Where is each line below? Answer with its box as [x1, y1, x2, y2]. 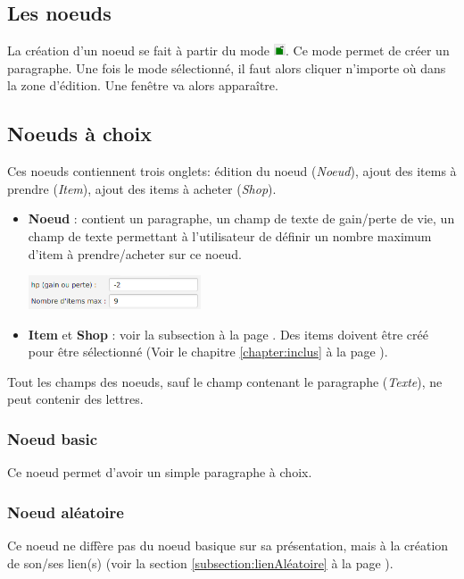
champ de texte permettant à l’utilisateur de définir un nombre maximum [28, 226, 432, 245]
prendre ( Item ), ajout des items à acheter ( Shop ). [7, 179, 277, 197]
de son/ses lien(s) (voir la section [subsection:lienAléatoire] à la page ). [7, 553, 394, 572]
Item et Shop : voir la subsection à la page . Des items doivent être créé [28, 324, 428, 343]
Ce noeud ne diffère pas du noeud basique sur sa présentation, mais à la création [7, 535, 449, 554]
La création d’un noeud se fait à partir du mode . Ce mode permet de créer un [7, 41, 450, 60]
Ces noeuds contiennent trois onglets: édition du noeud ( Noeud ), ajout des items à [7, 162, 457, 180]
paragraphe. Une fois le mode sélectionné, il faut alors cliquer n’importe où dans [7, 58, 446, 77]
